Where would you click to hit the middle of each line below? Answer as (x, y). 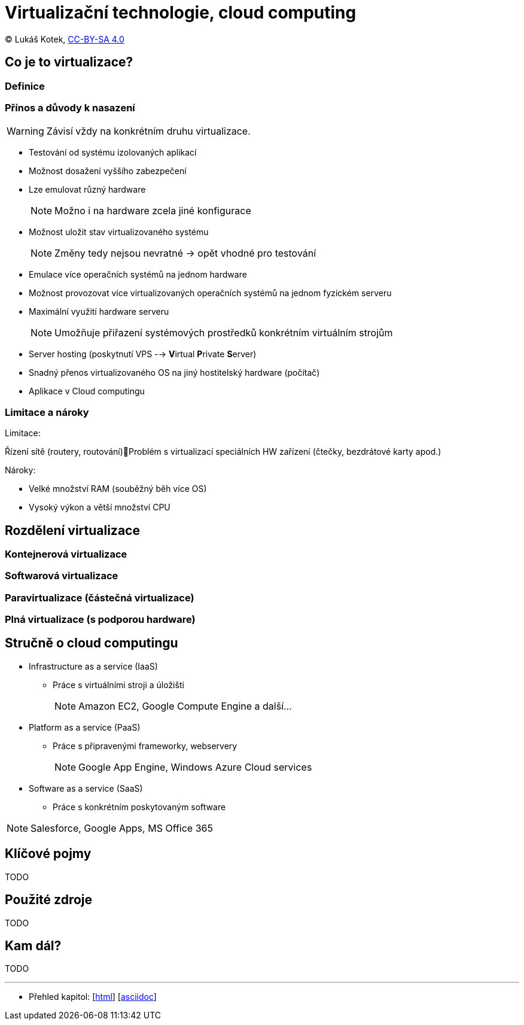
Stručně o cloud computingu (92, 643)
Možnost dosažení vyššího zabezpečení (108, 171)
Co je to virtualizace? (69, 62)
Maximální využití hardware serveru (99, 312)
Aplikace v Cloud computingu (87, 391)
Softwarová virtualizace (62, 576)
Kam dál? (33, 946)
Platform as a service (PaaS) (85, 727)
